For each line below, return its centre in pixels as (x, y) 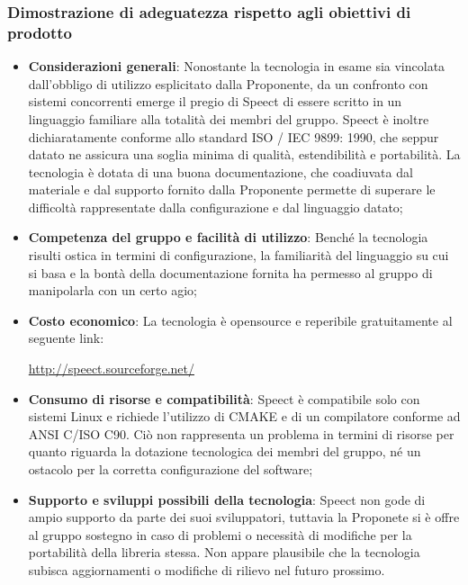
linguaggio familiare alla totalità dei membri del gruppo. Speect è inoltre (229, 118)
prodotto (40, 32)
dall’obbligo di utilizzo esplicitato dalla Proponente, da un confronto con (228, 83)
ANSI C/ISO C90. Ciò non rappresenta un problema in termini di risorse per (241, 433)
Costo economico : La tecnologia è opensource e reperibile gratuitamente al (240, 320)
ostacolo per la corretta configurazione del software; (171, 469)
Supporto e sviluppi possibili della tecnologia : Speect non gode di (227, 499)
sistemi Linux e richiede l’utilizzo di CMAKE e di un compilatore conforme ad (244, 416)
